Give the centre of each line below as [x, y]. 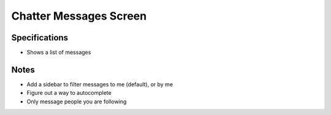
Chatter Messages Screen [79, 16]
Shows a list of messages [59, 53]
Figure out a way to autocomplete [69, 93]
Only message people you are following [77, 102]
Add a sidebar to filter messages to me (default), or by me [100, 84]
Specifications [40, 38]
